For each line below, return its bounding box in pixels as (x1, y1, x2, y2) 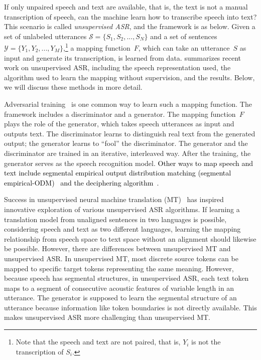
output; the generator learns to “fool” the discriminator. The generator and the (4, 138, 248, 148)
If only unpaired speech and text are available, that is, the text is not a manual (4, 2, 248, 12)
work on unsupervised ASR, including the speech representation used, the (4, 62, 231, 73)
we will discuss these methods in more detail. (4, 82, 143, 92)
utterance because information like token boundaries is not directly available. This (4, 302, 257, 312)
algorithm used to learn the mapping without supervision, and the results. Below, (4, 72, 255, 82)
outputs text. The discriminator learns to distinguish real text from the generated (4, 128, 255, 138)
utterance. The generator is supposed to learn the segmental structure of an (4, 292, 237, 303)
